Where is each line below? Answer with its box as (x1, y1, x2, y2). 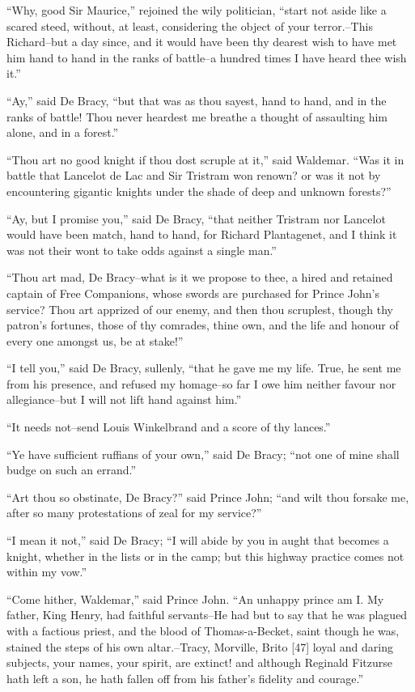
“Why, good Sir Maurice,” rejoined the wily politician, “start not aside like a (6, 2, 387, 18)
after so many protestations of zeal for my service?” (6, 504, 262, 521)
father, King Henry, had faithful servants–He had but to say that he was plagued (6, 606, 408, 623)
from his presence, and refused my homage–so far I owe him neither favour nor (6, 375, 396, 392)
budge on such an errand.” (6, 461, 137, 478)
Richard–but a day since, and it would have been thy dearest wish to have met (6, 33, 397, 50)
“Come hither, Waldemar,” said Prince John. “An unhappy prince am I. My (6, 590, 384, 607)
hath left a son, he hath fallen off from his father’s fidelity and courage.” (6, 669, 363, 686)
